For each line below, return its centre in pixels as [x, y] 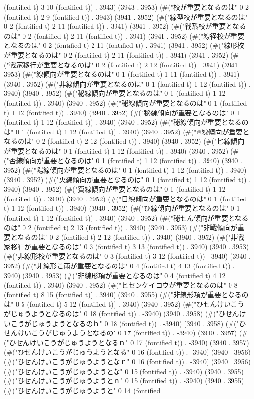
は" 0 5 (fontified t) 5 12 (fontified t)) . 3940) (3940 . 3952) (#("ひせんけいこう [124, 304]
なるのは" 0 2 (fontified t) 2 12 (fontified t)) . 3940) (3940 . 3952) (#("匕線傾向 [124, 141]
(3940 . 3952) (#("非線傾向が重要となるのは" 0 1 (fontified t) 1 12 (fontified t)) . [127, 83]
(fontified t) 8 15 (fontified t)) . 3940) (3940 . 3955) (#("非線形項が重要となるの [126, 294]
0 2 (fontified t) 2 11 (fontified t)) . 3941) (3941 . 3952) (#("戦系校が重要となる [125, 26]
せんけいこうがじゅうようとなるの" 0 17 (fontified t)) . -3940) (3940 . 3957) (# [126, 333]
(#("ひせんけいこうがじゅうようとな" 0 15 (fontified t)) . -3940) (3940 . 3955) [124, 371]
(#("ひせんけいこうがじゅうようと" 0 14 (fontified [82, 390]
